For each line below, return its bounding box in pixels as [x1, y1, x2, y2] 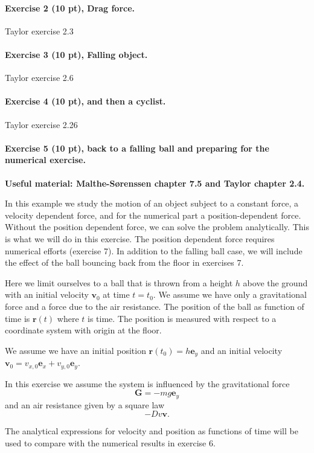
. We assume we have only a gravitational [153, 288, 307, 301]
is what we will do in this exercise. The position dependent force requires [5, 232, 275, 245]
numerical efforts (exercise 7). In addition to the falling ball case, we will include [5, 244, 303, 257]
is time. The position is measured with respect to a [87, 312, 277, 324]
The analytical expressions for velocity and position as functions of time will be [5, 425, 298, 437]
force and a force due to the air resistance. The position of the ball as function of [5, 300, 304, 312]
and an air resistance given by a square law [5, 398, 164, 411]
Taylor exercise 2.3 [5, 24, 74, 37]
